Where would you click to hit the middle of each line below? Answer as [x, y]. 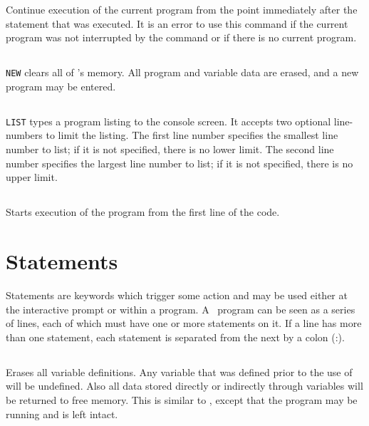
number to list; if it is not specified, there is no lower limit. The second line [170, 149]
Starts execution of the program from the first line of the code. [143, 212]
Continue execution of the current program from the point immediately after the [182, 9]
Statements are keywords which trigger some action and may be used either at [177, 295]
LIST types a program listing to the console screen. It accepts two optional [168, 121]
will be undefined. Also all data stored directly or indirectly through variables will [184, 386]
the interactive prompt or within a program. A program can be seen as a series [181, 309]
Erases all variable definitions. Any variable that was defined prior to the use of [179, 372]
